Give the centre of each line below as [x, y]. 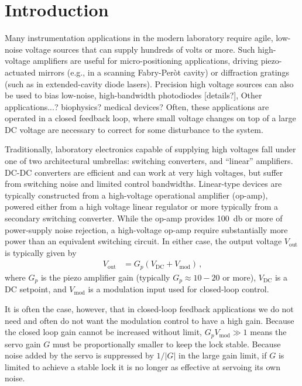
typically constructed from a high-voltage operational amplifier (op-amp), [136, 195]
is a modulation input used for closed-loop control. [179, 289]
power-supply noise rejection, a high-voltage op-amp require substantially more [146, 229]
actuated [20, 72]
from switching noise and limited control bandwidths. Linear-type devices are [143, 184]
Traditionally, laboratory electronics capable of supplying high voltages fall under [150, 149]
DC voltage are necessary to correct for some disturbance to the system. [134, 129]
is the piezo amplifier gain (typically [105, 277]
